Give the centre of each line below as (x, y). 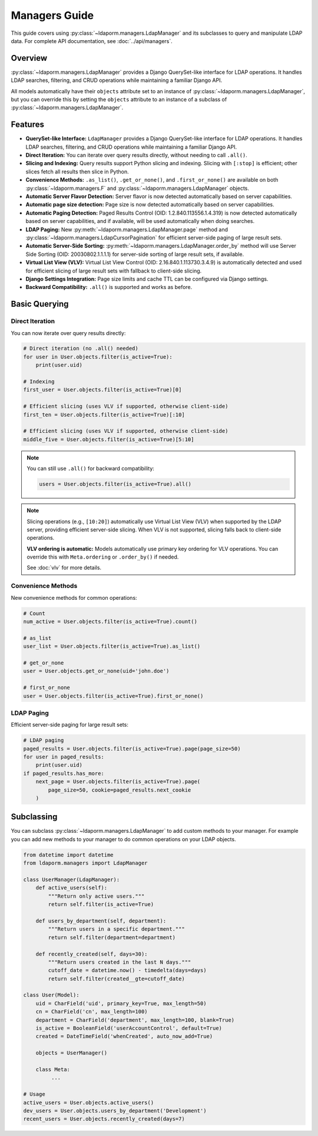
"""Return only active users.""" (96, 896)
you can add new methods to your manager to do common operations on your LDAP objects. (123, 839)
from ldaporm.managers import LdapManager (85, 863)
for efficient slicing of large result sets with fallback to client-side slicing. (114, 271)
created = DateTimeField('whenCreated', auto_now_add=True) (124, 1036)
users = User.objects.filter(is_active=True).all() (115, 484)
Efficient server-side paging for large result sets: (70, 725)
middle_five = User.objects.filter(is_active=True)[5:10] (109, 439)
